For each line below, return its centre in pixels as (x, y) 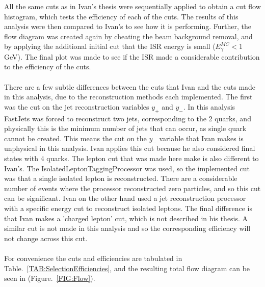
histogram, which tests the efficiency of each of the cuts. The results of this (121, 16)
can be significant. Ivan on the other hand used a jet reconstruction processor (125, 198)
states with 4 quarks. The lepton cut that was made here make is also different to (131, 158)
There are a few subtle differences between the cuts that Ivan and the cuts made (130, 86)
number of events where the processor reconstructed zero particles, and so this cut (132, 188)
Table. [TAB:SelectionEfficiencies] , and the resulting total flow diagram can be (127, 268)
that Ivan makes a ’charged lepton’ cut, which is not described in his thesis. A (126, 218)
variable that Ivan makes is (201, 138)
